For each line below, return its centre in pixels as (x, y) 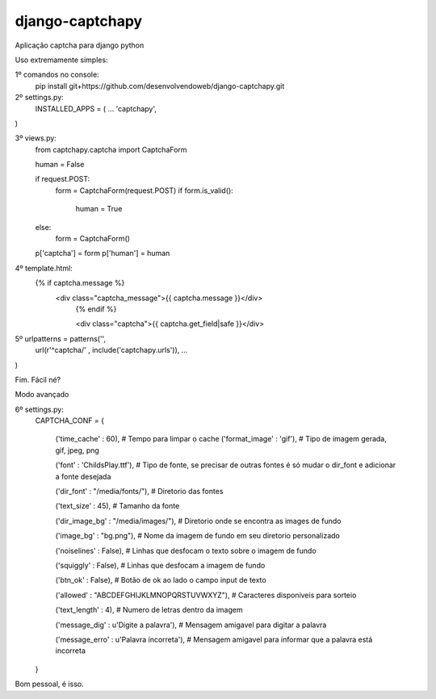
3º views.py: (36, 138)
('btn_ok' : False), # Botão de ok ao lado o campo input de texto (161, 580)
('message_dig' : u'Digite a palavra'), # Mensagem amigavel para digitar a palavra (191, 625)
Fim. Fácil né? (38, 379)
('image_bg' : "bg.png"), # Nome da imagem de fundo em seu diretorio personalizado (198, 536)
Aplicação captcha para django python (80, 45)
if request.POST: (63, 179)
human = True (99, 209)
